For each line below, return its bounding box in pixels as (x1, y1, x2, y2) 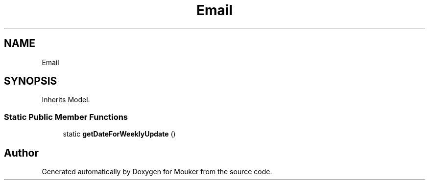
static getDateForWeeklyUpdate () (63, 130, 176, 138)
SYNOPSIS (4, 75, 57, 88)
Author (4, 146, 39, 159)
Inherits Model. (42, 95, 90, 104)
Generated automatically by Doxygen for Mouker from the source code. (42, 167, 272, 176)
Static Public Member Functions (4, 112, 128, 122)
